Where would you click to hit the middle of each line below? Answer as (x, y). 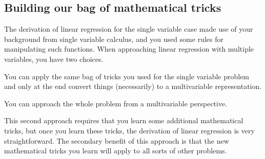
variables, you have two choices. (54, 59)
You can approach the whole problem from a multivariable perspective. (116, 103)
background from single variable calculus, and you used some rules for (114, 39)
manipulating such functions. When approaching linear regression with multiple (129, 49)
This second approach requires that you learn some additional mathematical (124, 120)
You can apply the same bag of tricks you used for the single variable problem (127, 76)
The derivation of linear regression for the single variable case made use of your (129, 29)
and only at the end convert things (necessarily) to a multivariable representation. (133, 86)
